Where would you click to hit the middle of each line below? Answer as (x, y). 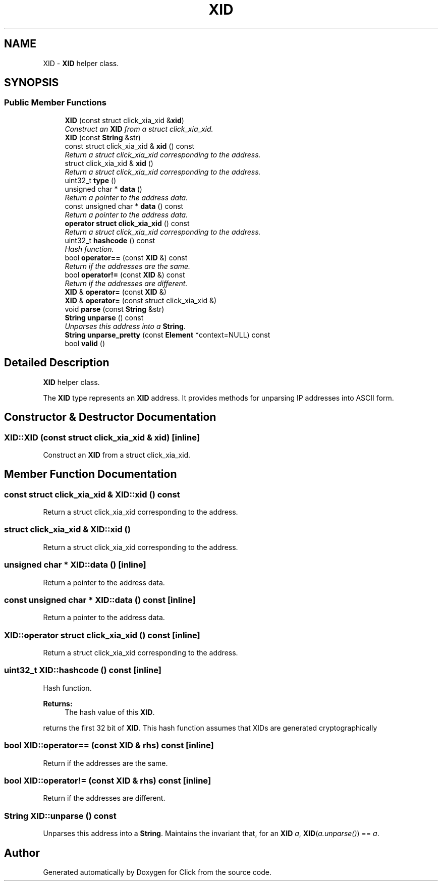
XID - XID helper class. (81, 63)
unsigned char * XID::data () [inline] (75, 565)
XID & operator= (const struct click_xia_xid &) (141, 300)
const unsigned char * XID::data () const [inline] (100, 600)
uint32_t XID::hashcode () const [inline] (83, 670)
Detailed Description (57, 363)
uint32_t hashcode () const (110, 240)
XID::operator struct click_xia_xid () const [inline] (102, 635)
